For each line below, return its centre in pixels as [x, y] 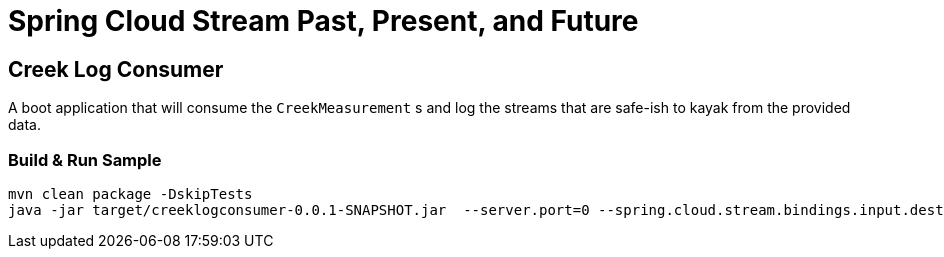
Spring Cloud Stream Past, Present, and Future [323, 21]
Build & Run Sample [85, 159]
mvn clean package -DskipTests [130, 193]
